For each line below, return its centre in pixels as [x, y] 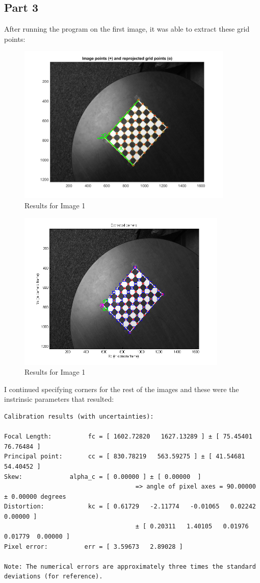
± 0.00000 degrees [35, 496]
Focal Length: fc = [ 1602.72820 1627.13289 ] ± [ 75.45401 [128, 437]
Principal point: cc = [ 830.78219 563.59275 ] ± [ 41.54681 [125, 457]
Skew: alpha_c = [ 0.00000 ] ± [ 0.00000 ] [103, 477]
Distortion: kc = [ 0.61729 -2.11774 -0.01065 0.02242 [130, 507]
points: [15, 39]
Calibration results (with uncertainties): [79, 416]
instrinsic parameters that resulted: [59, 399]
